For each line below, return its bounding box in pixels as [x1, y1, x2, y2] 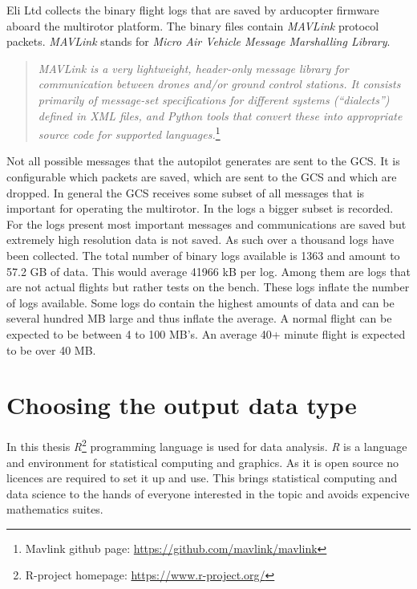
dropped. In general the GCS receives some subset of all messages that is [6, 184, 365, 201]
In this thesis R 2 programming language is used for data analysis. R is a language [6, 436, 407, 454]
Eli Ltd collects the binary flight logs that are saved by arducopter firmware [6, 2, 379, 18]
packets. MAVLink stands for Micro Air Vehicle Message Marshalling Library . [6, 33, 391, 50]
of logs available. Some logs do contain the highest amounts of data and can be [6, 294, 395, 311]
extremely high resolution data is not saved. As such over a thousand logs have [6, 231, 395, 248]
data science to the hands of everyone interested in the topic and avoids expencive [6, 485, 410, 502]
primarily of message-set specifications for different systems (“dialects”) [38, 91, 390, 108]
